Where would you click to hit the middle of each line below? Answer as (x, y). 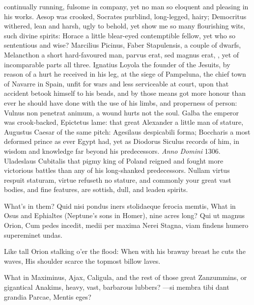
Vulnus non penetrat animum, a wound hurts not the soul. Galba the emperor (122, 112)
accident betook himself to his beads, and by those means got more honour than (125, 93)
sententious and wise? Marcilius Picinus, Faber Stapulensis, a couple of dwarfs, (123, 45)
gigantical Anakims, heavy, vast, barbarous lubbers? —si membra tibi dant (117, 287)
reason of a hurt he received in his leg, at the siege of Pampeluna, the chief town (125, 74)
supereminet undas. (33, 235)
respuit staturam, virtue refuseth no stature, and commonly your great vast (118, 180)
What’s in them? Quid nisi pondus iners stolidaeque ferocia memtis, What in (120, 206)
